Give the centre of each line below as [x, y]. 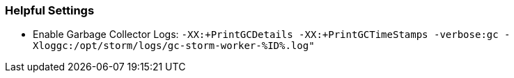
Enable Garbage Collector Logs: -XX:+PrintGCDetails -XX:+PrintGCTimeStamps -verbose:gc [266, 35]
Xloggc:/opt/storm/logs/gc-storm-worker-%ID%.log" [174, 46]
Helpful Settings [50, 10]
